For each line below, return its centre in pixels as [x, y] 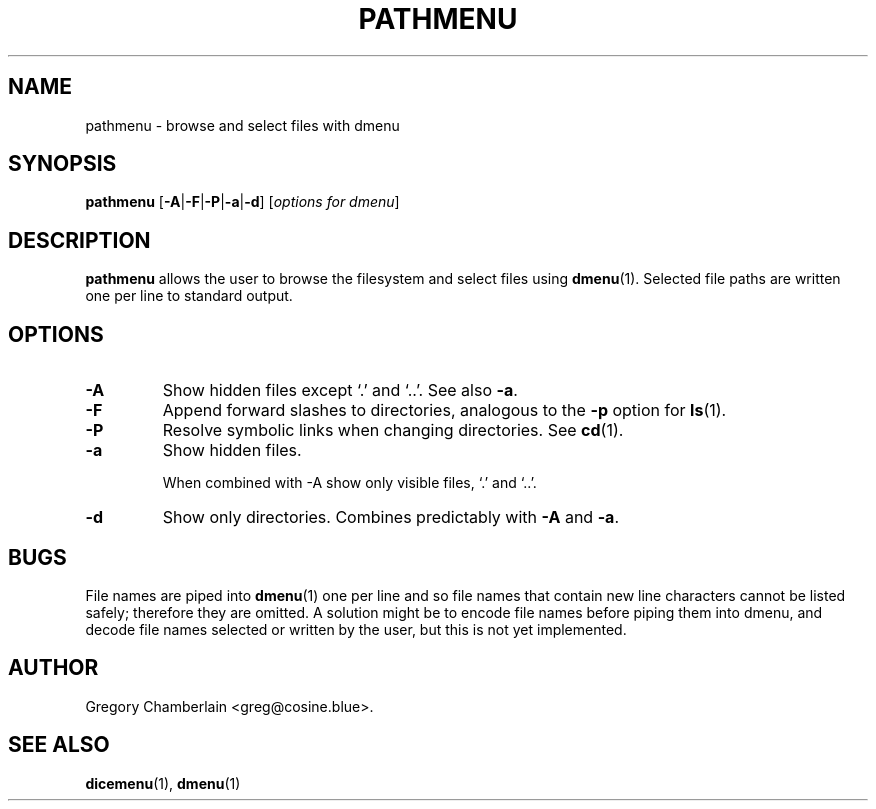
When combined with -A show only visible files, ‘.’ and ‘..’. [349, 483]
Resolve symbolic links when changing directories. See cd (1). [393, 430]
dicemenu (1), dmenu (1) [163, 783]
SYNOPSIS [62, 164]
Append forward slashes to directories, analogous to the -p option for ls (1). [444, 410]
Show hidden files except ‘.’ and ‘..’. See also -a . [340, 390]
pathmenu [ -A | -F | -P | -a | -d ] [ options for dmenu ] [242, 202]
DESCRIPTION [79, 240]
